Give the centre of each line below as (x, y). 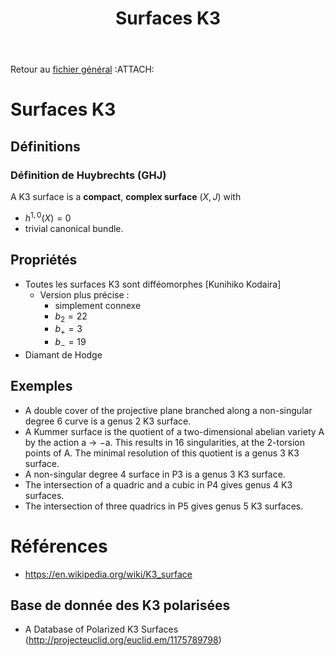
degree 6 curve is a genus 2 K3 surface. (108, 421)
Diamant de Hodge (63, 354)
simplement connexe (98, 305)
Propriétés (44, 260)
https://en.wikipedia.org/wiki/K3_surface (108, 574)
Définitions (45, 146)
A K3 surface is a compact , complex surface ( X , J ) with (126, 197)
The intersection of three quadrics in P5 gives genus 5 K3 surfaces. (164, 506)
